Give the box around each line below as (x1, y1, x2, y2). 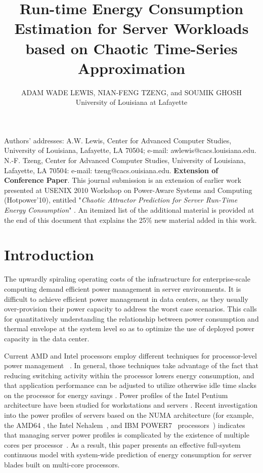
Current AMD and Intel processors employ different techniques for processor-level (4, 350, 257, 361)
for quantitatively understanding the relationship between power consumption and (4, 313, 259, 324)
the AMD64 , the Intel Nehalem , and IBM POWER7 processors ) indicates (4, 419, 245, 430)
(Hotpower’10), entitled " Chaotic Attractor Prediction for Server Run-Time (4, 194, 238, 205)
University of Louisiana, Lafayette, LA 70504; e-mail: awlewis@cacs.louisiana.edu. (4, 145, 256, 155)
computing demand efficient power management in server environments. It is (4, 283, 241, 294)
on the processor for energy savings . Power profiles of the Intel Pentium (4, 389, 228, 400)
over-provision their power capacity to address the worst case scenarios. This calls (4, 303, 257, 314)
